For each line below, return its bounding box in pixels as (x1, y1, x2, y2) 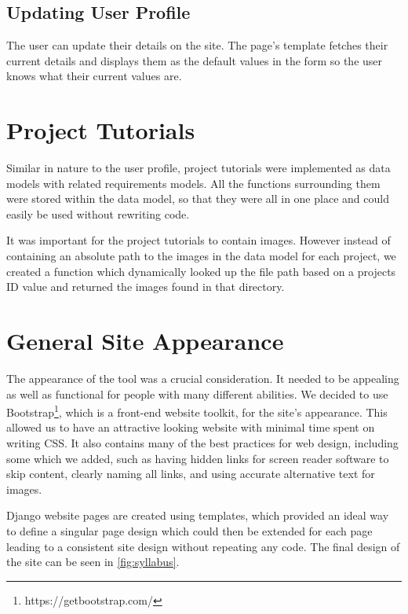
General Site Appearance (6, 325, 284, 357)
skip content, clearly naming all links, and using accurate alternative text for (6, 465, 375, 482)
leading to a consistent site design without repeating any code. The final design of (6, 538, 400, 554)
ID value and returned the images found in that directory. (6, 278, 285, 295)
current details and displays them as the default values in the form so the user (6, 52, 383, 68)
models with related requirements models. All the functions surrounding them (6, 175, 381, 191)
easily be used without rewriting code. (6, 205, 190, 222)
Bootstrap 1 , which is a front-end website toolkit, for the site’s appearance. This (6, 402, 388, 420)
